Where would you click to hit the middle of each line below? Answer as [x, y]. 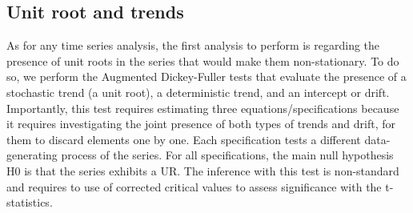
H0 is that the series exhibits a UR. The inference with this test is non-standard [203, 170]
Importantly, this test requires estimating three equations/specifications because [203, 108]
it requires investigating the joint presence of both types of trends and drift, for [201, 124]
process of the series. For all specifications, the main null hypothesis [227, 155]
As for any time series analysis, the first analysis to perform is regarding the [193, 45]
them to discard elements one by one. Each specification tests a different [184, 139]
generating [32, 155]
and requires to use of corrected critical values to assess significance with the [194, 186]
